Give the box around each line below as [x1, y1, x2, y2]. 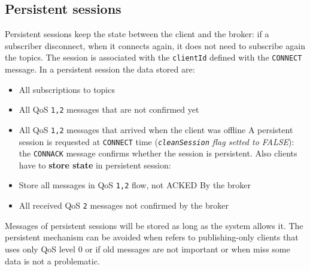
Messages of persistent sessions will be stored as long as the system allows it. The [5, 219, 303, 231]
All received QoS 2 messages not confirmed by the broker [19, 199, 229, 212]
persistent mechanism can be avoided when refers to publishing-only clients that [5, 231, 299, 243]
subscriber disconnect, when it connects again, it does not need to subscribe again [5, 39, 305, 52]
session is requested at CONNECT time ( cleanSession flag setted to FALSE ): [19, 135, 294, 147]
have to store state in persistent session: [19, 158, 171, 171]
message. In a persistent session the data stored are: [5, 63, 195, 76]
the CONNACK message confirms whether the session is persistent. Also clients [19, 147, 297, 159]
